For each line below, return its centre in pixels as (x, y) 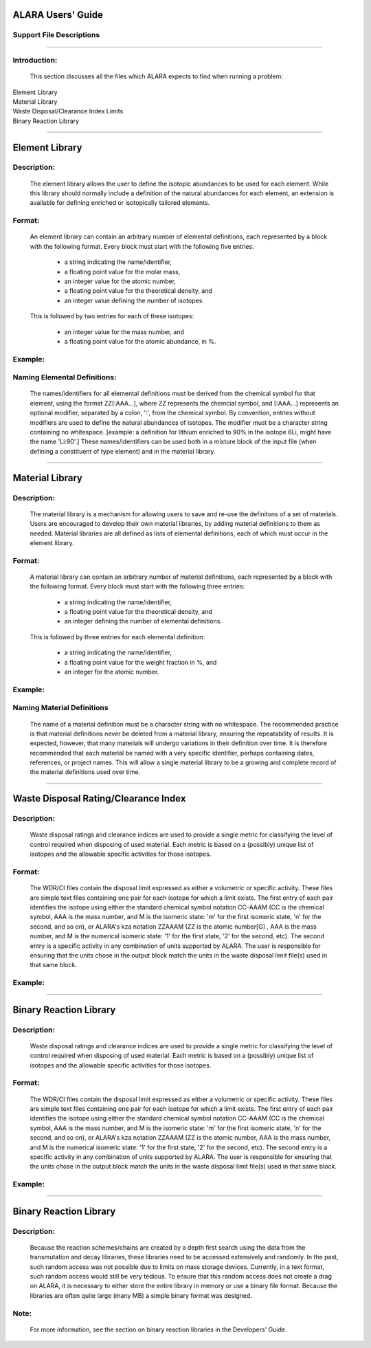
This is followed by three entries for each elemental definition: (117, 637)
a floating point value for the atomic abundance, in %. (140, 341)
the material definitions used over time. (85, 772)
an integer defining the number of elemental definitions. (143, 621)
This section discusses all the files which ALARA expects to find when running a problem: (156, 76)
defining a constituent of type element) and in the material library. (123, 451)
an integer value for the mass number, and (124, 332)
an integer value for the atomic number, (120, 281)
